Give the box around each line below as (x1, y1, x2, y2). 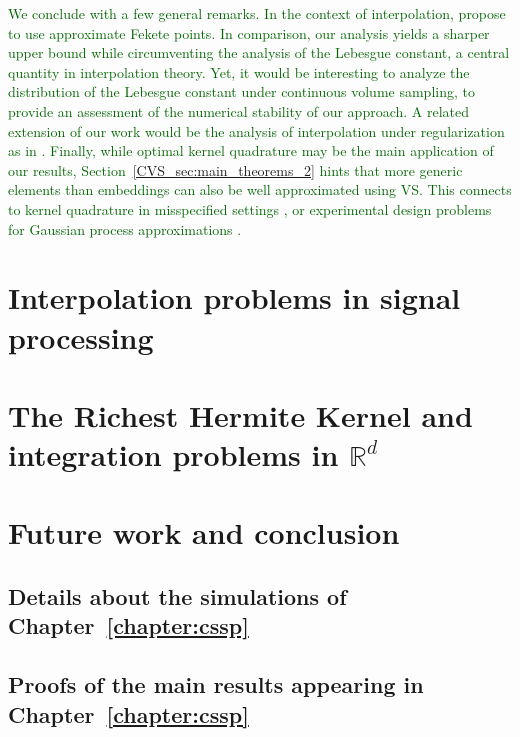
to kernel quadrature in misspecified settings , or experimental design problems (8, 198, 492, 219)
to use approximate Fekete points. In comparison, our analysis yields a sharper (8, 22, 490, 43)
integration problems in (8, 434, 339, 475)
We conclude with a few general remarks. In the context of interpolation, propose (8, 3, 506, 23)
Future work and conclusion (8, 512, 400, 553)
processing (8, 316, 154, 357)
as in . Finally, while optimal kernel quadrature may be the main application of (8, 140, 494, 161)
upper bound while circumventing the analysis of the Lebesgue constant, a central (8, 42, 510, 63)
